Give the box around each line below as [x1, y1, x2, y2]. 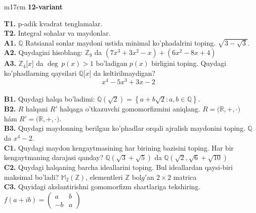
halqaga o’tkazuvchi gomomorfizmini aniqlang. [60, 104, 200, 114]
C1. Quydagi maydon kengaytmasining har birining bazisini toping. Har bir [4, 142, 234, 153]
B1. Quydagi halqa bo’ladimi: [4, 94, 95, 104]
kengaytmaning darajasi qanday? [4, 152, 103, 162]
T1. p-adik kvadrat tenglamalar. [4, 18, 103, 28]
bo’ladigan [96, 58, 128, 68]
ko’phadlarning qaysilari [4, 67, 77, 78]
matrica [173, 171, 197, 182]
